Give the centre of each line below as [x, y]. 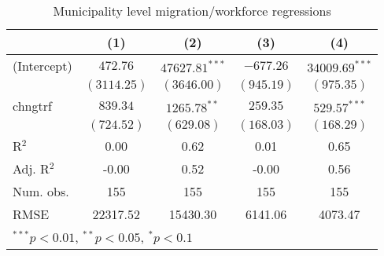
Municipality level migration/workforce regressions [192, 11]
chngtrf [32, 106]
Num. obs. [41, 191]
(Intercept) [42, 66]
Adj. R [31, 168]
